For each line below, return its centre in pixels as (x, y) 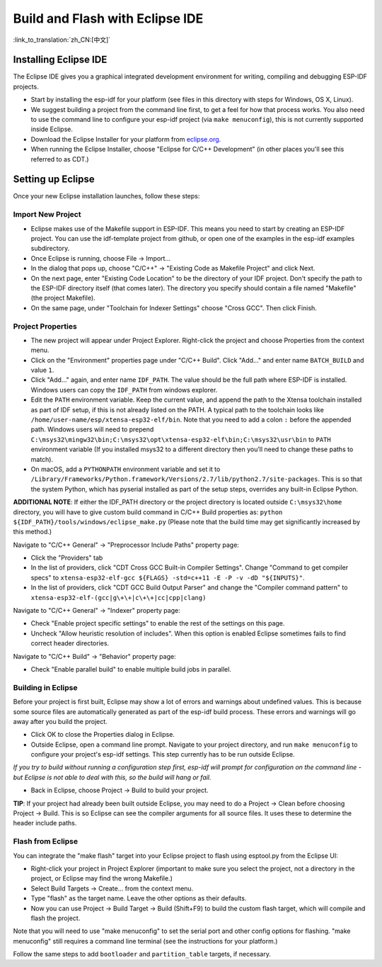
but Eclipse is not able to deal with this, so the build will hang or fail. (112, 777)
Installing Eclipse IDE (60, 60)
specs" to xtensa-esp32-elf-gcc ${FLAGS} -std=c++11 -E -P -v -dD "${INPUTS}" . (168, 577)
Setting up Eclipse (54, 180)
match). (42, 459)
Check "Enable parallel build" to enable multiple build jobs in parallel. (131, 669)
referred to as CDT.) (60, 159)
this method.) (33, 532)
